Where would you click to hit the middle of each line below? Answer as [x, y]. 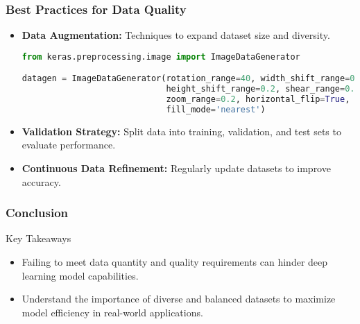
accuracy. [41, 181]
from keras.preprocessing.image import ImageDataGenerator [161, 57]
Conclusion [37, 213]
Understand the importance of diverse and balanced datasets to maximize [179, 299]
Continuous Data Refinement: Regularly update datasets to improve [176, 168]
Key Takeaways [38, 238]
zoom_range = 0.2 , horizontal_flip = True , [258, 100]
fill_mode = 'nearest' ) [216, 109]
